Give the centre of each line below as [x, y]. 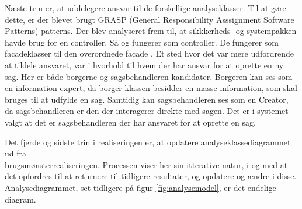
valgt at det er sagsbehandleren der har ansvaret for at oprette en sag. [130, 122]
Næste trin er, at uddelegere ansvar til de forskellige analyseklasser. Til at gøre [145, 8]
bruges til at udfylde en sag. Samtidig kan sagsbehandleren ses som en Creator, [147, 99]
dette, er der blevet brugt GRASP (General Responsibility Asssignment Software [150, 19]
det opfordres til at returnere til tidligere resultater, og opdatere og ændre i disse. [151, 176]
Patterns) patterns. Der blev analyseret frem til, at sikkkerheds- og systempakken [151, 31]
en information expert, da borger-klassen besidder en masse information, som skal [151, 88]
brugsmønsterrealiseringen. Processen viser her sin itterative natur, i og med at [146, 164]
